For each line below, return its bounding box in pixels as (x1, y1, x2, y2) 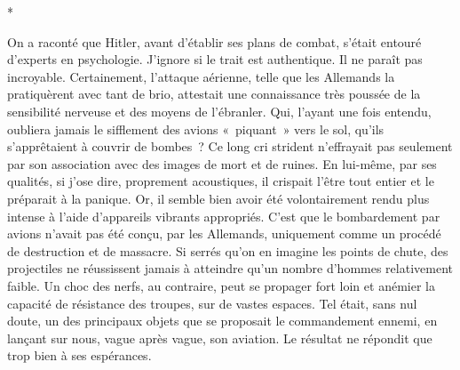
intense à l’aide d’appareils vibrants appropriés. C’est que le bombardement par (7, 206, 440, 225)
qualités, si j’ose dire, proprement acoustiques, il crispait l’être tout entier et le (7, 172, 434, 190)
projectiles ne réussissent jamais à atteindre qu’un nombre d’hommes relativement (7, 259, 453, 277)
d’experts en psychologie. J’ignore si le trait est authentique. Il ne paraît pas (7, 50, 423, 68)
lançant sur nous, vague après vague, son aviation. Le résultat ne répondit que (7, 328, 432, 347)
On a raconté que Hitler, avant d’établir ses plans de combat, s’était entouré (7, 32, 422, 51)
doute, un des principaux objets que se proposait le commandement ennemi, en (7, 311, 438, 330)
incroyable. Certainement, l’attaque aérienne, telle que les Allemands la (7, 67, 395, 85)
